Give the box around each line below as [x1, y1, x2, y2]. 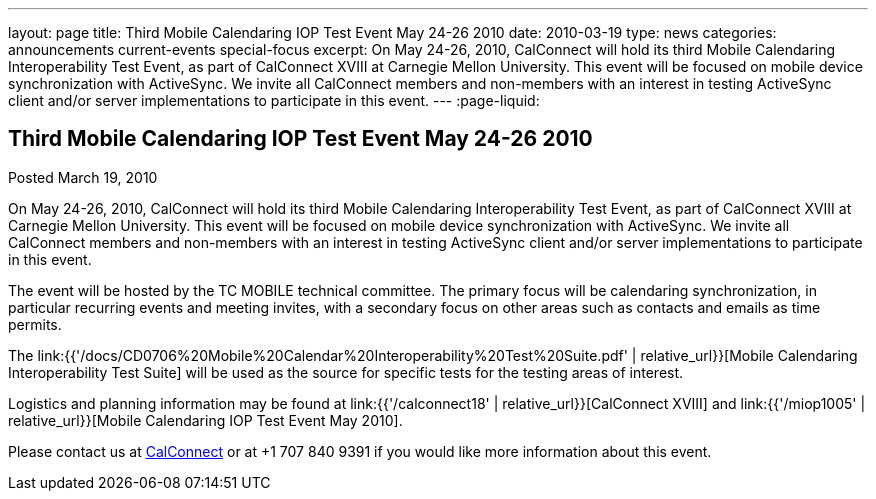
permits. [8, 315, 62, 333]
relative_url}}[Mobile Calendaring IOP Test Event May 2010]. [8, 411, 403, 429]
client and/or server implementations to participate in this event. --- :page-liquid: [8, 92, 540, 109]
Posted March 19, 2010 [8, 168, 158, 186]
